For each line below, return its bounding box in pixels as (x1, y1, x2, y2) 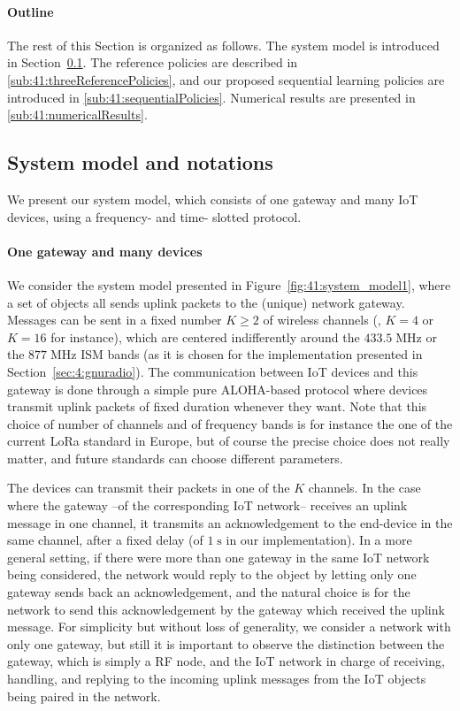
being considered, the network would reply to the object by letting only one (7, 565, 417, 584)
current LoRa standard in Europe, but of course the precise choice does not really (7, 432, 450, 450)
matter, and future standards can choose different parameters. (7, 448, 343, 467)
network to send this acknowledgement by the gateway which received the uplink (7, 600, 445, 618)
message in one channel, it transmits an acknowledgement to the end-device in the (7, 513, 453, 531)
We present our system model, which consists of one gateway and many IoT (7, 189, 418, 208)
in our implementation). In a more (226, 531, 412, 549)
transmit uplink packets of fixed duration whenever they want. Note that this (7, 397, 427, 416)
